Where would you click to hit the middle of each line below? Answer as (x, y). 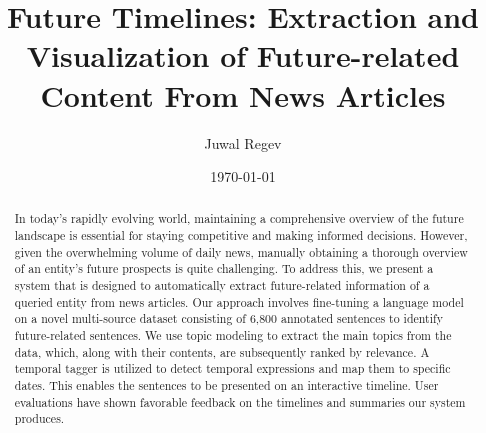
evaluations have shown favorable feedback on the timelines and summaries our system (240, 401)
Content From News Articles (243, 94)
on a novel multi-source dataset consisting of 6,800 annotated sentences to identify (228, 318)
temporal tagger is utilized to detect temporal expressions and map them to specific (232, 368)
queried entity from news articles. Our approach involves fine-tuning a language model (239, 301)
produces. (39, 418)
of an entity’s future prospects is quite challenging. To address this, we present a (224, 268)
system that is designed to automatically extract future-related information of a (222, 285)
